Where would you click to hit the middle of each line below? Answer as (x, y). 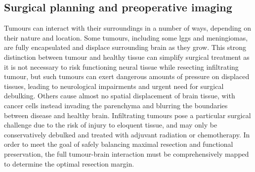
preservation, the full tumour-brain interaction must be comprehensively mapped (127, 153)
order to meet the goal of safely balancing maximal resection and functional (119, 144)
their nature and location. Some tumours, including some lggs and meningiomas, (126, 37)
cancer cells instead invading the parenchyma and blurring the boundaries (116, 105)
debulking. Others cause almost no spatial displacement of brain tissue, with (120, 96)
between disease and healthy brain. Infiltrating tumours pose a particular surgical (127, 115)
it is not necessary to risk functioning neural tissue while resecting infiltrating (121, 66)
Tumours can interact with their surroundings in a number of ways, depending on (127, 28)
